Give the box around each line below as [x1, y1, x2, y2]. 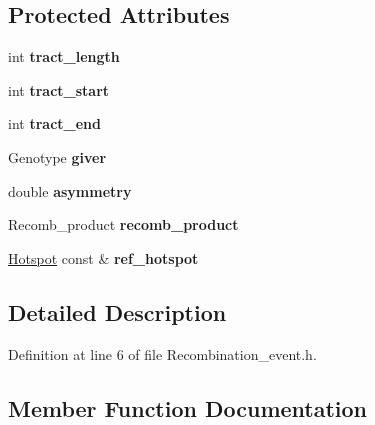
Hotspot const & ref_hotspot [8, 247, 199, 268]
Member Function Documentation [8, 392, 368, 423]
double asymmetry [8, 180, 132, 201]
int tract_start [8, 79, 110, 100]
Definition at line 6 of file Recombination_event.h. [8, 343, 317, 364]
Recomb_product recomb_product [8, 214, 239, 235]
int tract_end [8, 113, 101, 134]
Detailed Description [8, 296, 227, 327]
